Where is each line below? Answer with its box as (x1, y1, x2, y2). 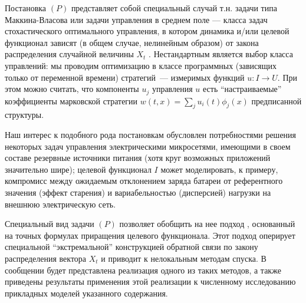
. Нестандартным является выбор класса (149, 48, 293, 60)
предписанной (251, 94, 302, 107)
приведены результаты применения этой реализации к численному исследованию (5, 275, 296, 288)
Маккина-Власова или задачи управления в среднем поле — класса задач (5, 13, 268, 25)
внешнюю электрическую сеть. (5, 197, 116, 210)
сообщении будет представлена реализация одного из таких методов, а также (5, 264, 281, 276)
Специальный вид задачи (5, 218, 94, 230)
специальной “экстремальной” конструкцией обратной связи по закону (5, 241, 258, 253)
